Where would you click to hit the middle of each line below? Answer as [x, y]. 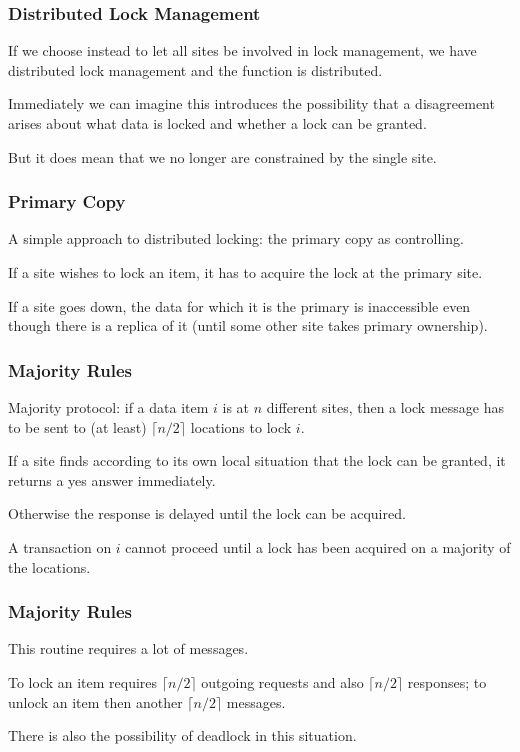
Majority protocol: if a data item [108, 407]
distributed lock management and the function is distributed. [195, 69]
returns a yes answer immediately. [112, 479]
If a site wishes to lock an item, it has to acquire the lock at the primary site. [245, 272]
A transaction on [60, 546]
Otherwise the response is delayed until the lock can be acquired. [207, 513]
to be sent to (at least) [77, 426]
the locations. [49, 566]
